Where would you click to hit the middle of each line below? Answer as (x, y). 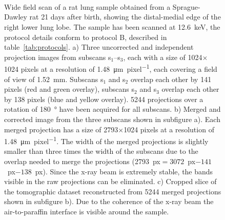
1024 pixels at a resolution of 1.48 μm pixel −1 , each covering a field (111, 68)
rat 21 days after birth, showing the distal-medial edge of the (125, 17)
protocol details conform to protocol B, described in (86, 37)
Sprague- (186, 6)
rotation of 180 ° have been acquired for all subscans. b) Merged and (113, 109)
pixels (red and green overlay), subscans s (69, 89)
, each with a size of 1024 (163, 57)
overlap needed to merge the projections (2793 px (82, 161)
